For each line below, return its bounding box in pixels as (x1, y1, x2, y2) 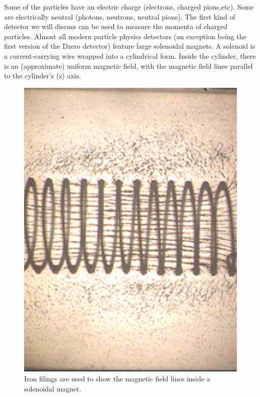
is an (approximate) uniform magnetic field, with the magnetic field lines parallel (4, 60, 253, 71)
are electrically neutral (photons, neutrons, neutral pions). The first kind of (4, 11, 235, 22)
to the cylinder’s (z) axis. (4, 70, 81, 81)
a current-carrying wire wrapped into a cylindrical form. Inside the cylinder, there (4, 50, 256, 61)
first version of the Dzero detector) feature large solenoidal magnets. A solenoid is (4, 41, 255, 51)
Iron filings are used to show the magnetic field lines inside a (24, 373, 210, 383)
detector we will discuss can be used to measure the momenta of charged (4, 21, 227, 32)
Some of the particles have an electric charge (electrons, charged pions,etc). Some (4, 2, 254, 12)
